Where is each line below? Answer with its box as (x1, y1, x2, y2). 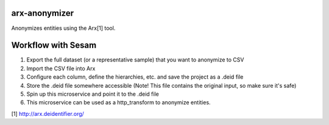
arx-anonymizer (11, 8, 74, 18)
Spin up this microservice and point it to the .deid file (26, 90, 160, 98)
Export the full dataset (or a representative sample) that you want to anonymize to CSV (26, 56, 244, 63)
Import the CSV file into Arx (26, 65, 96, 72)
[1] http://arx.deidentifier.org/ (11, 110, 85, 117)
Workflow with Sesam (11, 40, 97, 51)
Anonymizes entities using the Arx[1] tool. (11, 24, 116, 32)
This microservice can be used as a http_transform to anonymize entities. (26, 99, 211, 106)
